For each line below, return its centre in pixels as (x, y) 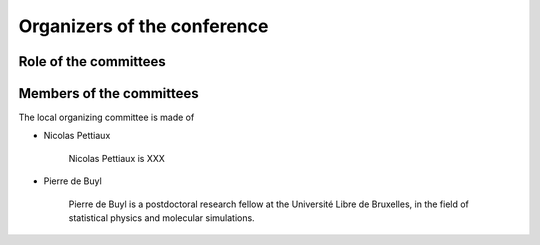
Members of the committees (108, 93)
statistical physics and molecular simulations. (161, 218)
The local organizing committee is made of (106, 117)
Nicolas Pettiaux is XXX (116, 158)
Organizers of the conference (143, 26)
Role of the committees (92, 61)
